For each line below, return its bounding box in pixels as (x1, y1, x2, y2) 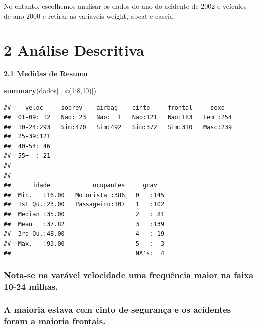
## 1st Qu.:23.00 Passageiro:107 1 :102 (4, 201, 165, 208)
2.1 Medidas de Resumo (4, 68, 88, 79)
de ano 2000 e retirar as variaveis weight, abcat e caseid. (4, 10, 175, 21)
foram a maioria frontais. (4, 314, 106, 327)
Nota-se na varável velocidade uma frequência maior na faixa (4, 268, 254, 281)
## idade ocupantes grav (4, 182, 157, 189)
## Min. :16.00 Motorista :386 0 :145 (4, 191, 165, 198)
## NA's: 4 (4, 250, 165, 257)
